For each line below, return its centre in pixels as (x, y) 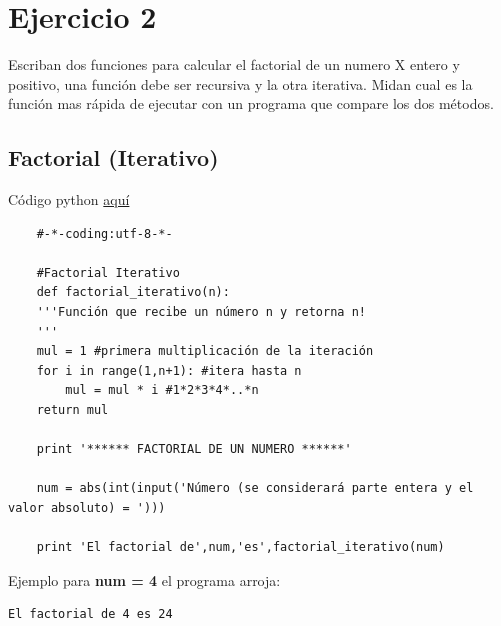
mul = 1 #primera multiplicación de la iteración (205, 351)
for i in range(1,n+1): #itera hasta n (169, 370)
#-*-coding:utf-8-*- (104, 233)
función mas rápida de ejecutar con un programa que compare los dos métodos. (251, 103)
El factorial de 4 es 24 (90, 614)
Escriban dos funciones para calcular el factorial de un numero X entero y (234, 64)
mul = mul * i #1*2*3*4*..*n (162, 390)
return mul (72, 410)
